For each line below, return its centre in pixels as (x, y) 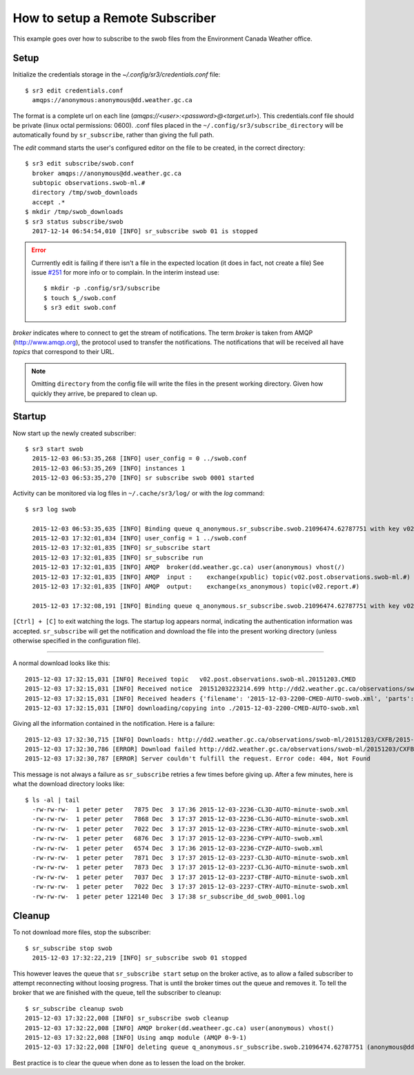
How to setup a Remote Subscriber (115, 18)
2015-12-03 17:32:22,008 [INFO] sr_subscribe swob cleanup (127, 1018)
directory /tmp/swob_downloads (85, 193)
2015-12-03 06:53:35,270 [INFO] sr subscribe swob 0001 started (143, 478)
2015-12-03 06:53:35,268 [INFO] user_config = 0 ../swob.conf (140, 458)
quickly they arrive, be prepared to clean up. (95, 393)
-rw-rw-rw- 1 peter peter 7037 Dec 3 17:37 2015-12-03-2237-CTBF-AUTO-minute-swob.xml (190, 877)
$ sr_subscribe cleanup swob (74, 1008)
